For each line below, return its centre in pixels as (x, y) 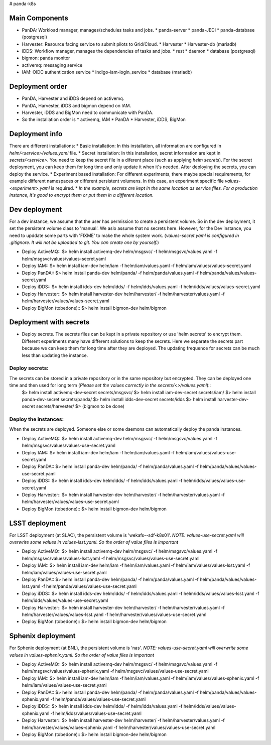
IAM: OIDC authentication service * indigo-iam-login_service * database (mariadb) (107, 72)
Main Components (39, 18)
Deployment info (36, 134)
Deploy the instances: (37, 419)
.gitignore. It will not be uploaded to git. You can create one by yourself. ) (84, 242)
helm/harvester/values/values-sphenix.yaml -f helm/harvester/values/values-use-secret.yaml (119, 727)
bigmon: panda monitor (46, 58)
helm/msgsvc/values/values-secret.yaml (64, 259)
